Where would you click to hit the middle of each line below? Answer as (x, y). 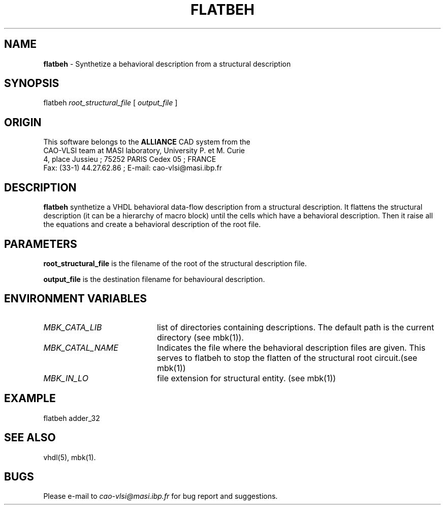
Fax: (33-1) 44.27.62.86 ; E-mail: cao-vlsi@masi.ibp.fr (133, 168)
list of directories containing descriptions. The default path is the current (295, 327)
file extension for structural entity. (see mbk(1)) (246, 378)
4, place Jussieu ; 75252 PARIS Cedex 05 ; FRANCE (130, 159)
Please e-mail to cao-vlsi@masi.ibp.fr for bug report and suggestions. (161, 496)
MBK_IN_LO (66, 378)
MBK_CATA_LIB (73, 327)
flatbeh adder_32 (72, 418)
